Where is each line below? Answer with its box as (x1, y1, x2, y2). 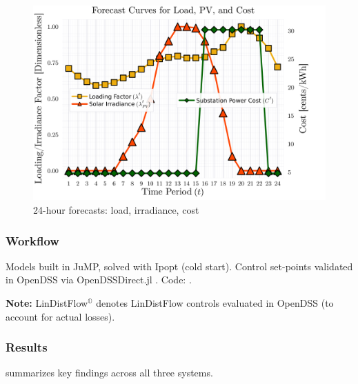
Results (6, 338, 48, 356)
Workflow (6, 232, 59, 249)
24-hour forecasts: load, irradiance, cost (33, 202, 199, 216)
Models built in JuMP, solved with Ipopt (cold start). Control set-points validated (6, 259, 353, 273)
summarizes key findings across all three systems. (6, 365, 213, 380)
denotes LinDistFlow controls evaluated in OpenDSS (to (96, 295, 334, 310)
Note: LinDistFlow (6, 295, 88, 310)
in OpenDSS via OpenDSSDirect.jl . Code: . (6, 272, 192, 287)
